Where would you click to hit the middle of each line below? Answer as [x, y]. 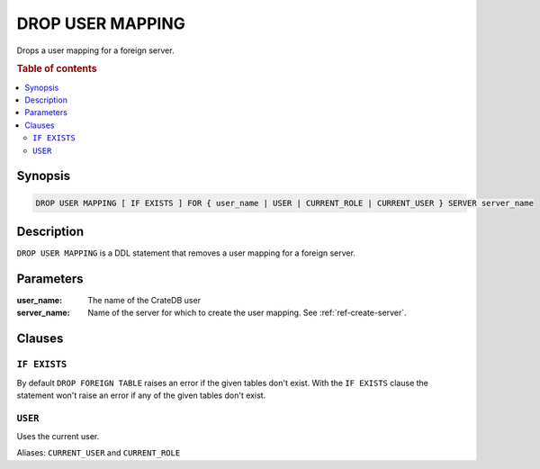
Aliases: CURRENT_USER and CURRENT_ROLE [99, 453]
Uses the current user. [58, 437]
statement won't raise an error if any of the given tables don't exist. [141, 395]
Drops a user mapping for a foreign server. [95, 50]
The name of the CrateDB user [144, 300]
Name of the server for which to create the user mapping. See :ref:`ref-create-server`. [247, 313]
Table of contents [57, 69]
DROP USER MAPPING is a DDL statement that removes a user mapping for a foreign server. [186, 253]
